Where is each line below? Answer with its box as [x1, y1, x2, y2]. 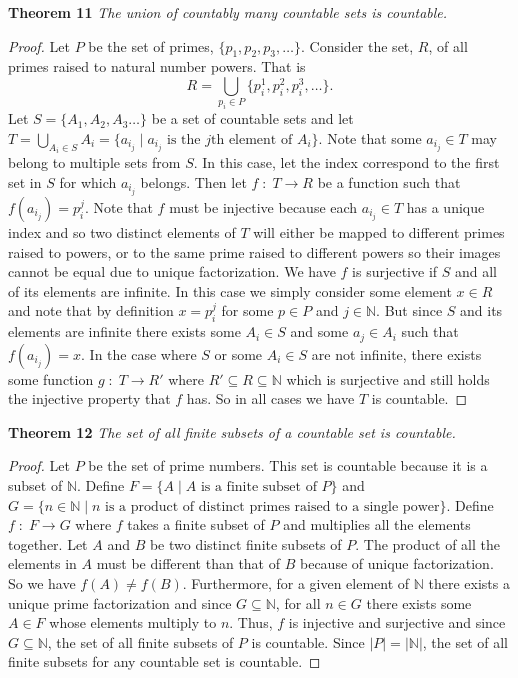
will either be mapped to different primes [253, 221, 505, 242]
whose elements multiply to [49, 612, 217, 633]
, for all [275, 592, 321, 613]
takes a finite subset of [127, 514, 265, 535]
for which [59, 171, 117, 192]
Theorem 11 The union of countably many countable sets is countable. [8, 2, 448, 22]
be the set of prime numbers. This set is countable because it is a [88, 455, 488, 476]
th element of [211, 132, 293, 147]
